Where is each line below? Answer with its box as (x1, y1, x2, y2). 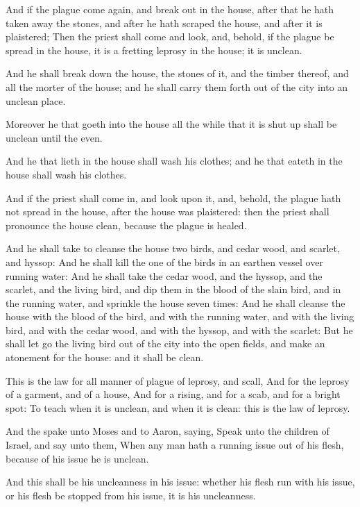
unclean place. (6, 93, 66, 108)
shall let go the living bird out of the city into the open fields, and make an (6, 336, 325, 351)
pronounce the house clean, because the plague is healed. (6, 217, 247, 232)
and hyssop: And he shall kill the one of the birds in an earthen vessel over (6, 254, 323, 269)
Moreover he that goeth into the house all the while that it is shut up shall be (6, 117, 337, 131)
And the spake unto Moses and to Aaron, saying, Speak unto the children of (6, 424, 329, 438)
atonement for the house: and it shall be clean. (6, 350, 204, 365)
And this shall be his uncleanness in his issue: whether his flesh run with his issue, (6, 474, 355, 489)
